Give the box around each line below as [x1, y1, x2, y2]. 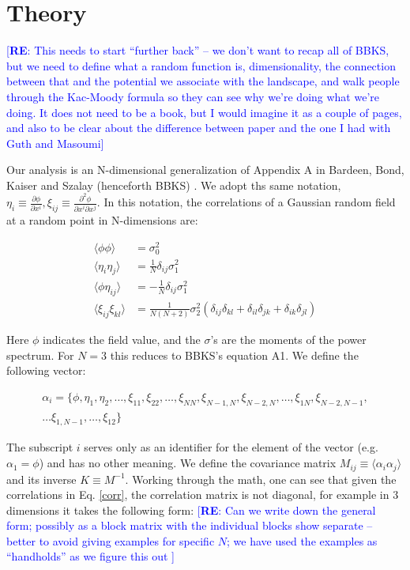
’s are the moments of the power [210, 331, 367, 348]
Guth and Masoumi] [6, 134, 104, 151]
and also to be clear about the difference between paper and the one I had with [6, 119, 391, 136]
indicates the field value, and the [43, 331, 201, 348]
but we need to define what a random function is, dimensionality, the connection [6, 57, 396, 74]
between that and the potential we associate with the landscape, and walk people [6, 73, 400, 89]
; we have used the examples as [227, 532, 378, 549]
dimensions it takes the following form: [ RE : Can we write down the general [6, 501, 376, 518]
